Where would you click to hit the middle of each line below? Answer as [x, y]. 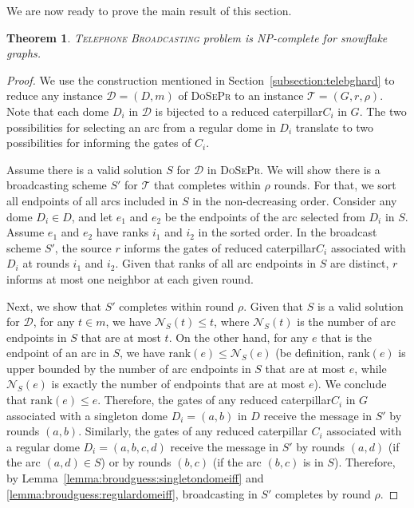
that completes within [207, 185]
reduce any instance [55, 95]
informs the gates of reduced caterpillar [220, 247]
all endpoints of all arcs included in [93, 200]
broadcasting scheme [57, 185]
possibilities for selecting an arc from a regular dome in [141, 127]
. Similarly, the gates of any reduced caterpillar [193, 431]
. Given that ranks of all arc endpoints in [216, 263]
